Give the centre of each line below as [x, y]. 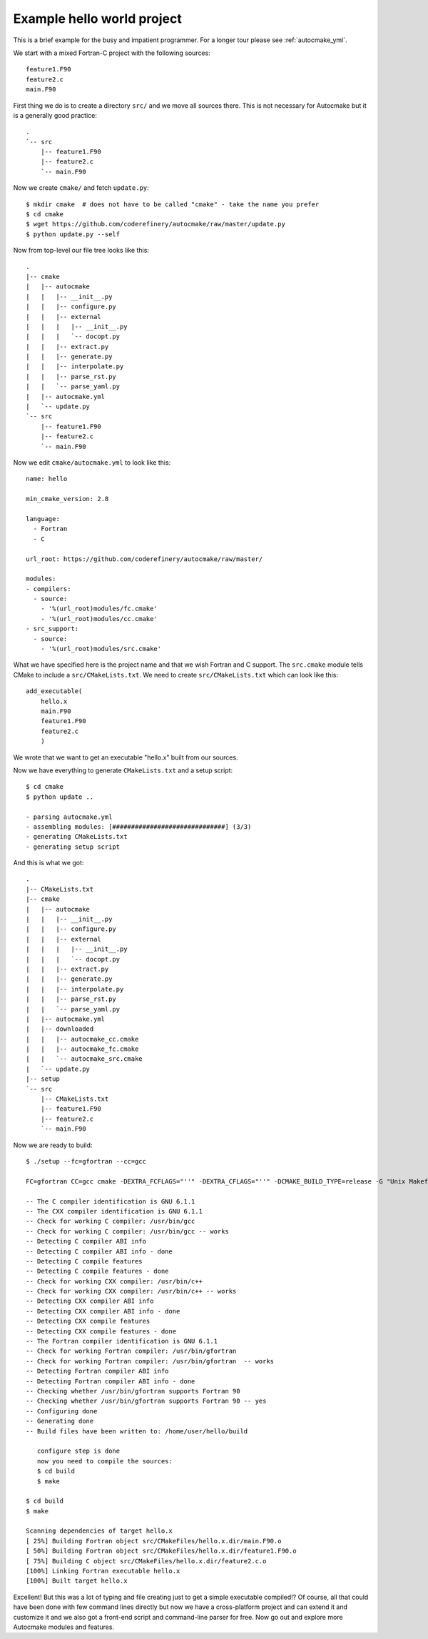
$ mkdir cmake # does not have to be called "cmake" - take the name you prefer [173, 204]
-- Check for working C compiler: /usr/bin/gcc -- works [128, 1231]
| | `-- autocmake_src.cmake [84, 1059]
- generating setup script [73, 847]
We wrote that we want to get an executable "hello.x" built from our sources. [126, 757]
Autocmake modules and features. [63, 1627]
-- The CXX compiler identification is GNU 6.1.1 [114, 1211]
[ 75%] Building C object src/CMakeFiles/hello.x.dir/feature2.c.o [146, 1561]
